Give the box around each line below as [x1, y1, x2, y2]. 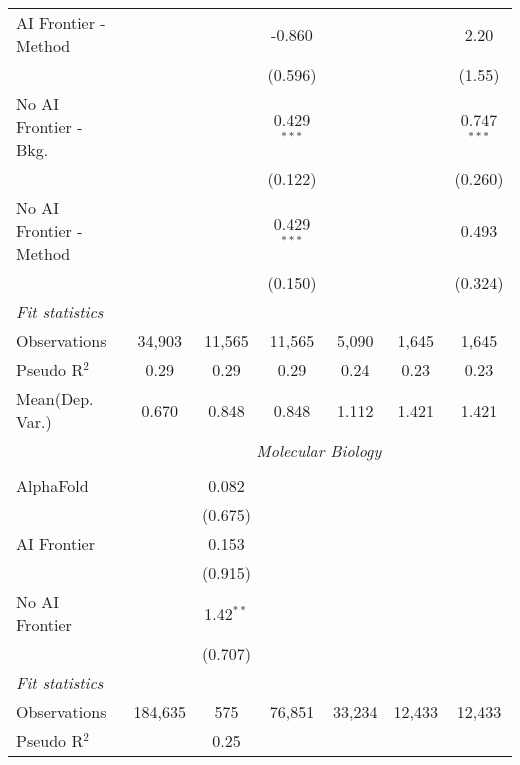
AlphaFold [16, 474, 89, 497]
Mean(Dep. [16, 387, 94, 410]
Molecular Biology [256, 439, 382, 462]
